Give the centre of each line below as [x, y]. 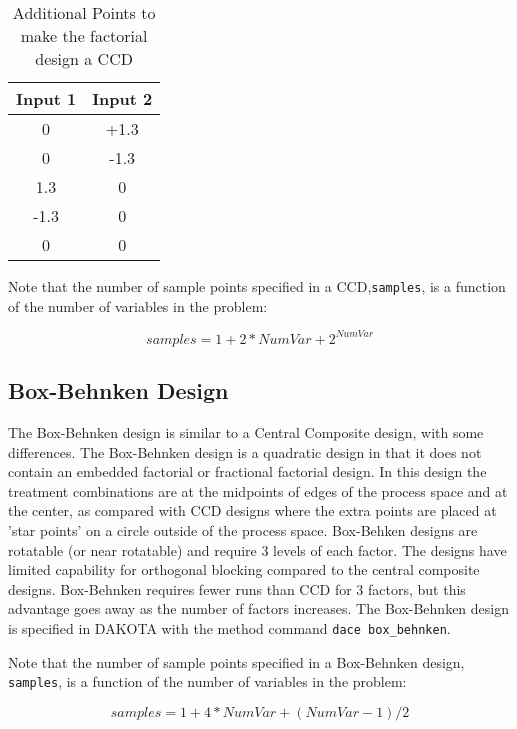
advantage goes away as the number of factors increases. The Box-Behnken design [259, 608]
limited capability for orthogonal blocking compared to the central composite [244, 569]
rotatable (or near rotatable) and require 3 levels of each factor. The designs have [257, 549]
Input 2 [122, 98]
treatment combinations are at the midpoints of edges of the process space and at [258, 490]
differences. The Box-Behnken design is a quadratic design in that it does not [245, 451]
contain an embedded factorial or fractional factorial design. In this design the [247, 471]
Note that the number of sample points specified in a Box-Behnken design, [236, 661]
